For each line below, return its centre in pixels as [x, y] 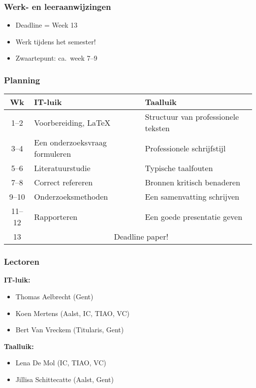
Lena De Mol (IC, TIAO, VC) [61, 363]
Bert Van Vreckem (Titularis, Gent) [70, 330]
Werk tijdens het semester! [56, 41]
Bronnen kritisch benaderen [192, 182]
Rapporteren [56, 216]
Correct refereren [64, 182]
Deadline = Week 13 [47, 25]
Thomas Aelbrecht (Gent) [54, 297]
